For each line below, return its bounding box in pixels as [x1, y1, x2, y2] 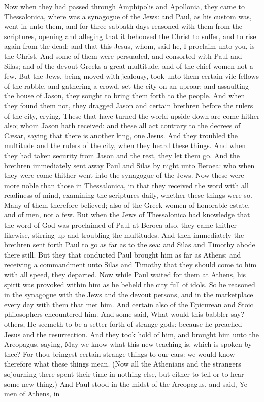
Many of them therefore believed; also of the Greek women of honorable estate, [4, 199, 250, 210]
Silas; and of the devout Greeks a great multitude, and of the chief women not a [4, 60, 253, 71]
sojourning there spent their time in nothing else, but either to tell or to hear [4, 368, 244, 379]
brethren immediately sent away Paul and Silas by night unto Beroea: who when [4, 160, 255, 170]
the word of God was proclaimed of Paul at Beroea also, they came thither [4, 220, 237, 230]
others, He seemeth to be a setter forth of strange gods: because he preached [4, 319, 242, 329]
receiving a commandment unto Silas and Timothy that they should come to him [4, 259, 257, 270]
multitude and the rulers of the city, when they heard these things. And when [4, 140, 246, 151]
